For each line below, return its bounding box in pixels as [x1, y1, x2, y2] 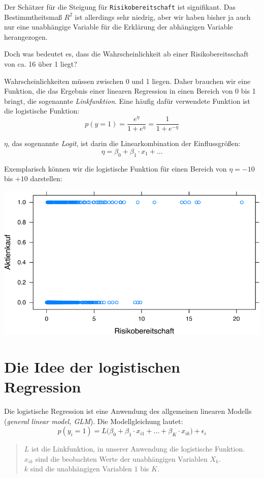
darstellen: [30, 173, 62, 184]
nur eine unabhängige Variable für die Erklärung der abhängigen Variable [4, 21, 233, 32]
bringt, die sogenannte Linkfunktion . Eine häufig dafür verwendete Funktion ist [4, 95, 250, 106]
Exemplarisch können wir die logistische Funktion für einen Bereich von [4, 163, 227, 174]
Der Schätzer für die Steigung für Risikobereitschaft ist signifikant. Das [4, 2, 236, 12]
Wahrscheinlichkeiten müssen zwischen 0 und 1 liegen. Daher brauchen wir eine [4, 75, 251, 86]
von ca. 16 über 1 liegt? [4, 59, 77, 69]
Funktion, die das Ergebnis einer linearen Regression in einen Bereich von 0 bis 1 [4, 86, 256, 96]
